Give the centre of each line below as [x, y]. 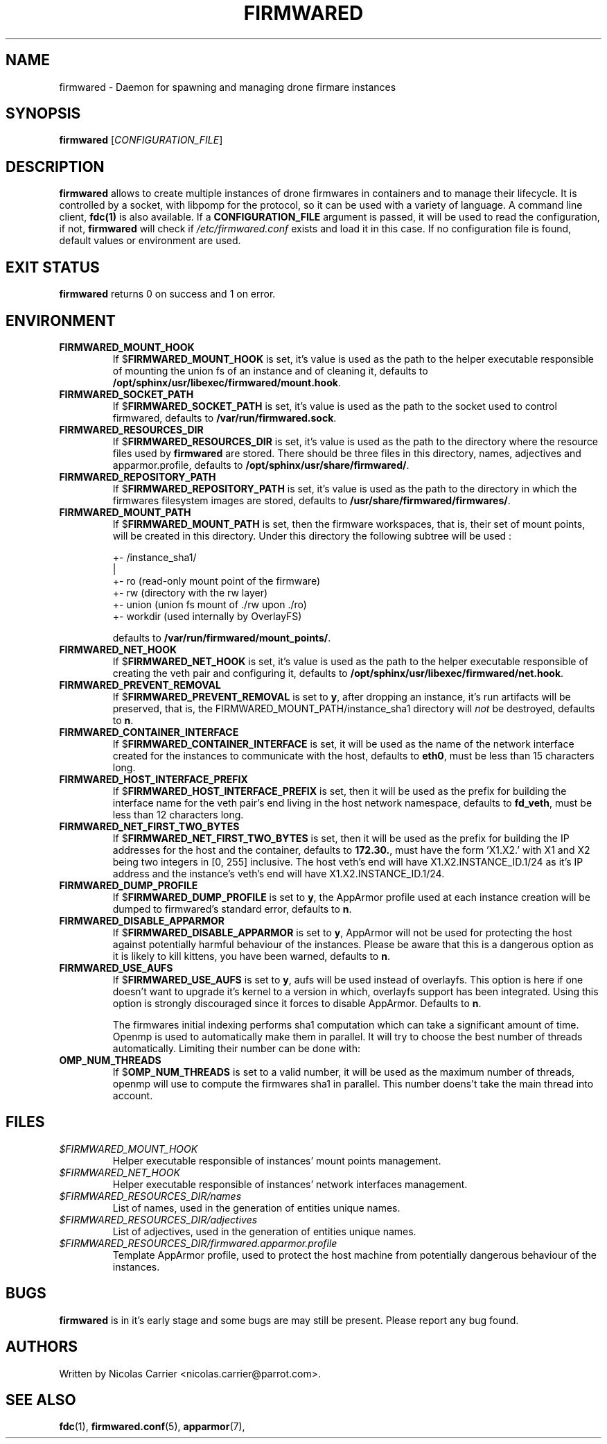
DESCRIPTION [55, 166]
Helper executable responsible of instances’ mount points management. [277, 1160]
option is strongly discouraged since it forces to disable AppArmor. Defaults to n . [297, 1003]
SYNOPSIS [43, 114]
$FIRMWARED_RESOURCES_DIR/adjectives [158, 1219]
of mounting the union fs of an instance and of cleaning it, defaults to [270, 370]
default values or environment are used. [150, 241]
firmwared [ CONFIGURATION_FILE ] [141, 140]
